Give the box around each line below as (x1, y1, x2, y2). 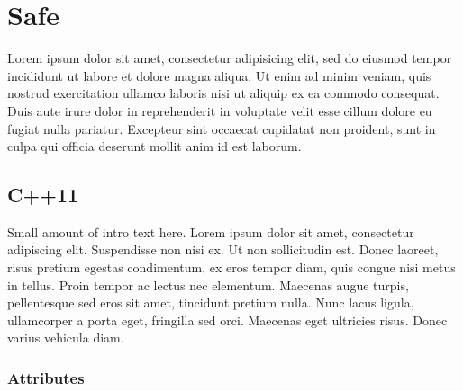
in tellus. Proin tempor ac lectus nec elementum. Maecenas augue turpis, (7, 275, 409, 294)
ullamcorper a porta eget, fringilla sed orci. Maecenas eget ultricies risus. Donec (7, 310, 448, 329)
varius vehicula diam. (7, 328, 124, 347)
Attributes (7, 366, 85, 388)
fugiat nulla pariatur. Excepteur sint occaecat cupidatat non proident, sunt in (7, 119, 436, 138)
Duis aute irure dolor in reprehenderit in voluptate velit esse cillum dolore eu (7, 101, 432, 120)
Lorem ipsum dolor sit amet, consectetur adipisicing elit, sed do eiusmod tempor (7, 49, 452, 67)
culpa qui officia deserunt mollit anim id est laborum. (7, 137, 302, 156)
